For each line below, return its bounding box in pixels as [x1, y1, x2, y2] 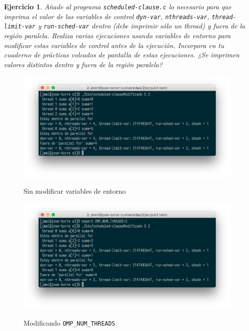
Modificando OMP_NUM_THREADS [23, 318, 115, 328]
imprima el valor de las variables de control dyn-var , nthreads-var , [4, 11, 209, 21]
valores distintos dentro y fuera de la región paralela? [4, 59, 163, 69]
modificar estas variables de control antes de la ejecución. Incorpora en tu [4, 40, 225, 50]
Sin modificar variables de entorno [23, 186, 126, 196]
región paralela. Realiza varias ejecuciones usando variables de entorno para [4, 30, 231, 40]
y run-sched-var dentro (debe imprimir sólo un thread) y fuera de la [38, 21, 245, 31]
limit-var [4, 23, 36, 30]
